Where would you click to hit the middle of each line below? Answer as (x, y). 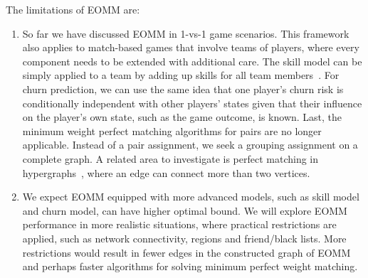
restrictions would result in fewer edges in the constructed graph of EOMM (186, 252)
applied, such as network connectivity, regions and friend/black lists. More (184, 238)
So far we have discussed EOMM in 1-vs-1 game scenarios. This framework (186, 33)
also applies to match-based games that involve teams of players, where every (191, 47)
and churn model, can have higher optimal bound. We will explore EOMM (185, 210)
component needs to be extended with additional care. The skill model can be (192, 61)
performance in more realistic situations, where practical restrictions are (179, 224)
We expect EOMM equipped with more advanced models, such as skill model (191, 197)
